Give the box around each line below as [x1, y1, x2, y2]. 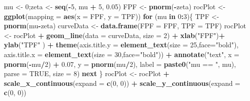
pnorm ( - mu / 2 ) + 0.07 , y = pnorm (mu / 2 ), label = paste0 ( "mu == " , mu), [4, 59, 236, 69]
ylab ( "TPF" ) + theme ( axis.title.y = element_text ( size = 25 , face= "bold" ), [4, 40, 239, 50]
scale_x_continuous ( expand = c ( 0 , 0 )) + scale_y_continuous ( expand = [4, 78, 241, 88]
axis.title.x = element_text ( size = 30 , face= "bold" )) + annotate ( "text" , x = [4, 49, 240, 59]
